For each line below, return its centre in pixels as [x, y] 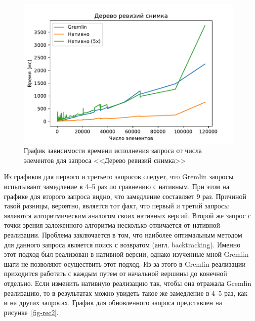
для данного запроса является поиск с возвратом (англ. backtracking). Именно [122, 244]
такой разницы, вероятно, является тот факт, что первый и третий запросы [117, 206]
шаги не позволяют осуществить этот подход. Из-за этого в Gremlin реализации [125, 263]
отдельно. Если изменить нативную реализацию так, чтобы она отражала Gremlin [128, 283]
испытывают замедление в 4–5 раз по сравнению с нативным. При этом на [117, 186]
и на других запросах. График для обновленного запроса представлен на [113, 302]
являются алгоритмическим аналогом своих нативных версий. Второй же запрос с [127, 215]
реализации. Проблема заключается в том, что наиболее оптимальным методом [123, 235]
